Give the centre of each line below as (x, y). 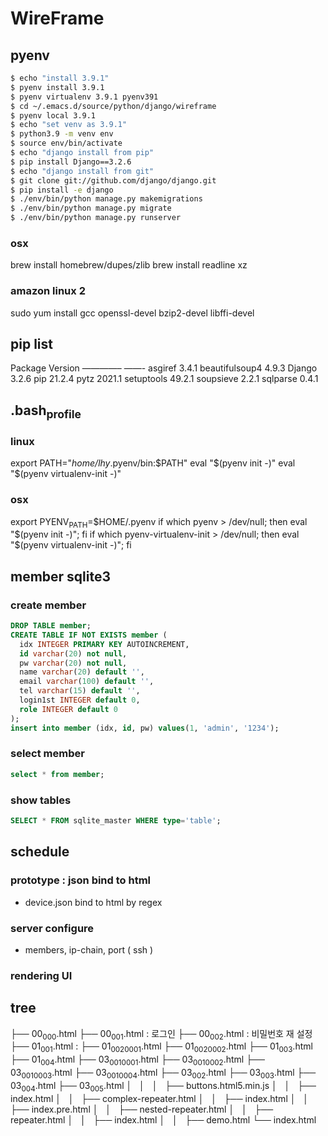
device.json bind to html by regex (93, 902)
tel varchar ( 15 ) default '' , (80, 691)
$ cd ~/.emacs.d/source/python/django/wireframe (113, 106)
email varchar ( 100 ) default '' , (87, 682)
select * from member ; (57, 774)
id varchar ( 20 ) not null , (73, 653)
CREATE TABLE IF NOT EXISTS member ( (89, 635)
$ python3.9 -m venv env (62, 134)
